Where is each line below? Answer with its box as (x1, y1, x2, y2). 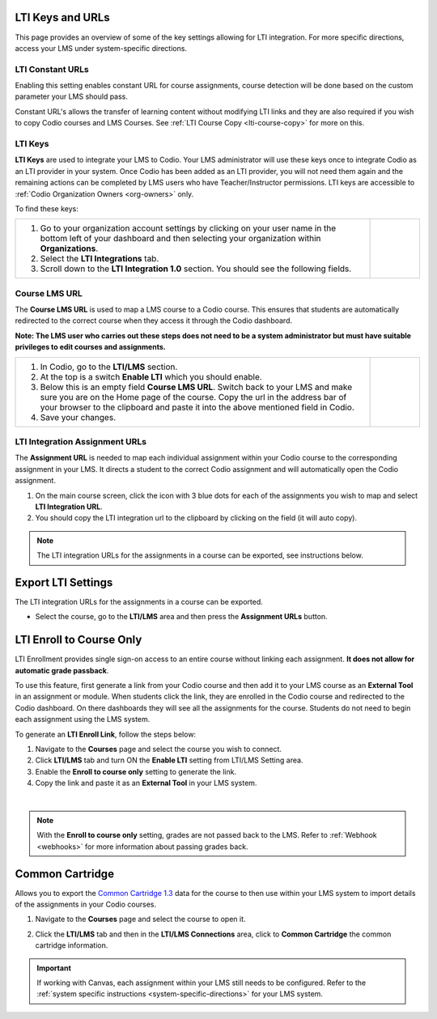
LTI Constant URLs (15, 63, 89, 74)
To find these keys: (15, 203, 78, 214)
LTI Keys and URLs (15, 11, 110, 24)
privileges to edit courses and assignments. (15, 342, 166, 352)
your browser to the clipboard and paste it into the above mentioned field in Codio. (40, 401, 355, 413)
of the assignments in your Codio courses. (15, 899, 157, 910)
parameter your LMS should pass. (15, 91, 129, 101)
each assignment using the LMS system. (15, 715, 151, 724)
